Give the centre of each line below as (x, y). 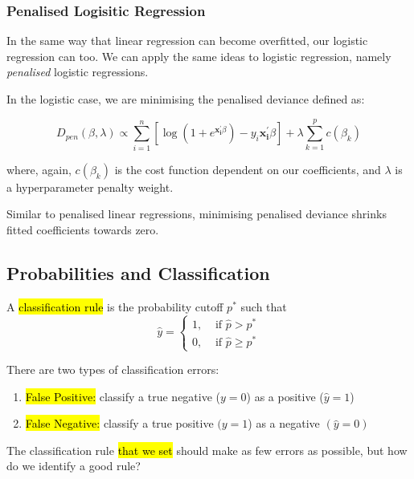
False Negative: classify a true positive (119, 423)
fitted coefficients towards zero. (83, 229)
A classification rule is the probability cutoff (115, 306)
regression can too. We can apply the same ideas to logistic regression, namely (199, 56)
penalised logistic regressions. (78, 72)
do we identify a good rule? (74, 466)
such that (264, 306)
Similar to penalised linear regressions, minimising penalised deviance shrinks (197, 214)
